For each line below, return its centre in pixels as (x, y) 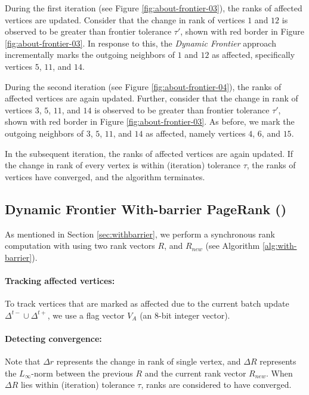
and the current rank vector (195, 373)
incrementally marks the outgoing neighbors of (90, 55)
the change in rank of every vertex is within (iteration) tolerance (123, 165)
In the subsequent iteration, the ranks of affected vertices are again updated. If (149, 153)
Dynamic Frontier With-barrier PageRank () (146, 209)
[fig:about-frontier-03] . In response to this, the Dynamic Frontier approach (140, 43)
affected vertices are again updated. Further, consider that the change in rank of (152, 98)
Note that (23, 361)
